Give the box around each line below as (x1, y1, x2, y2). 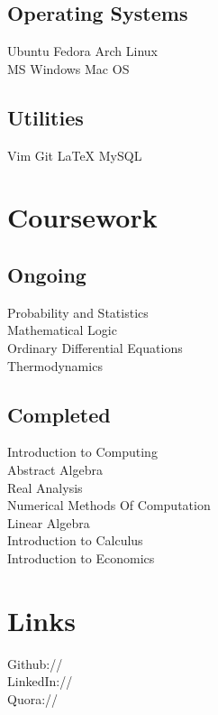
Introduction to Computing (7, 442, 158, 461)
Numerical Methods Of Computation (7, 496, 211, 515)
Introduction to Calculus (7, 531, 143, 550)
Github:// (7, 654, 63, 673)
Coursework (7, 199, 158, 236)
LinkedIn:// (7, 672, 73, 691)
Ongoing (7, 260, 86, 288)
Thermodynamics (7, 356, 103, 375)
